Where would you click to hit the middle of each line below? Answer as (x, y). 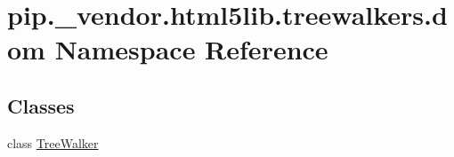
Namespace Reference (191, 49)
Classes (41, 105)
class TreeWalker (53, 142)
